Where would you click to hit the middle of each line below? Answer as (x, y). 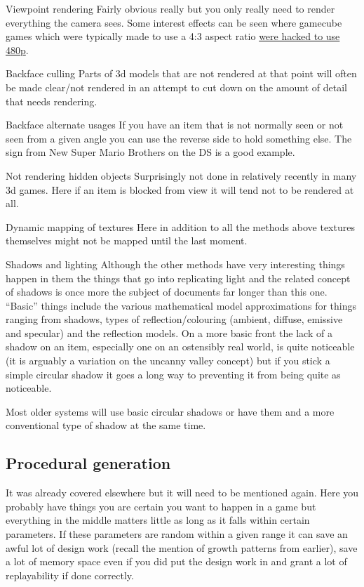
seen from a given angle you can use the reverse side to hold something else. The (179, 138)
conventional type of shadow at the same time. (106, 425)
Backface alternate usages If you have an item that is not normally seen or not (175, 125)
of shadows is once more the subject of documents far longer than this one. (167, 292)
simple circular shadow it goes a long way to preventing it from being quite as (173, 374)
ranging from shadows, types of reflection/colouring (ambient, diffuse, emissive (174, 319)
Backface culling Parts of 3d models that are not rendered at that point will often (181, 73)
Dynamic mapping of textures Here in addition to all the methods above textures (180, 226)
